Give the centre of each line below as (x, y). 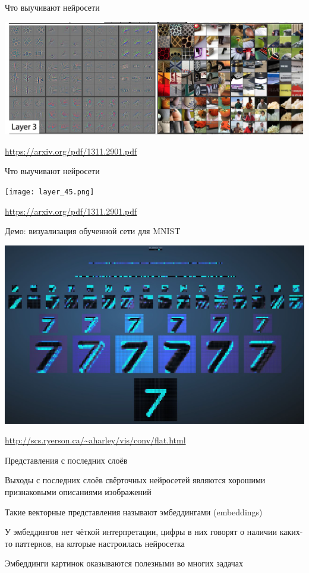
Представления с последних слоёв (66, 460)
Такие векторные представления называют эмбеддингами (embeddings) (134, 511)
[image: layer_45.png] (50, 192)
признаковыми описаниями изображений (78, 492)
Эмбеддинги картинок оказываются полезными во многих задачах (124, 563)
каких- (291, 532)
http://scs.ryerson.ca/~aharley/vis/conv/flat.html (95, 440)
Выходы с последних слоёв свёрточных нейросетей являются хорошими (135, 480)
